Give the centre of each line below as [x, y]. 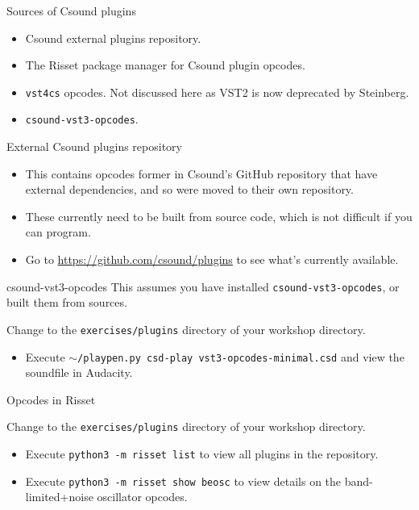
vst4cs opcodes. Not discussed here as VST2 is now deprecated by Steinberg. [217, 92]
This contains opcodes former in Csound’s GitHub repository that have [201, 173]
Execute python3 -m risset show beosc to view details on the [183, 481]
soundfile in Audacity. [79, 372]
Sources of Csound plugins [71, 10]
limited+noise [59, 497]
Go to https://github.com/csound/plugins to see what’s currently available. [212, 259]
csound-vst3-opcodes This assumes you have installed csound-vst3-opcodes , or [203, 286]
